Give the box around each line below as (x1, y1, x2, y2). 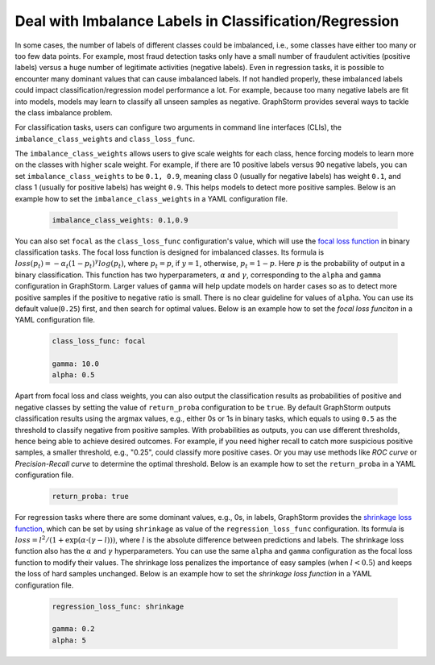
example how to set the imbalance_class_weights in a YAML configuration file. (14, 193, 288, 203)
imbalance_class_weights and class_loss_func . (14, 134, 195, 143)
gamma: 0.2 (52, 625, 95, 634)
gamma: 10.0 (52, 360, 100, 368)
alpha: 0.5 (52, 371, 95, 380)
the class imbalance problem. (14, 107, 113, 117)
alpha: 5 (52, 635, 87, 645)
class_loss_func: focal (52, 337, 147, 346)
